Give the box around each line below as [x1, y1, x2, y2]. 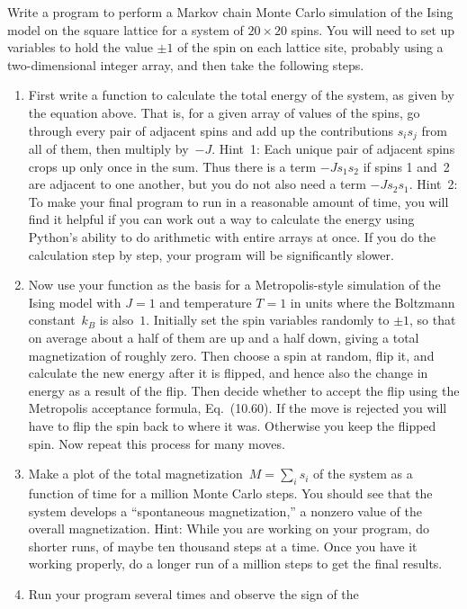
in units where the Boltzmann [290, 292, 455, 311]
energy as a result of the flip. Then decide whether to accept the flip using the [28, 381, 460, 399]
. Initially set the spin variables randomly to [146, 310, 390, 329]
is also [99, 310, 134, 329]
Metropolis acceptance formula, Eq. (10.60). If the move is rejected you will [28, 399, 447, 417]
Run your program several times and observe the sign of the [28, 584, 359, 603]
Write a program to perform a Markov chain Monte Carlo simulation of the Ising [7, 3, 454, 21]
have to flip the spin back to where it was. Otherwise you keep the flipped [28, 416, 436, 434]
